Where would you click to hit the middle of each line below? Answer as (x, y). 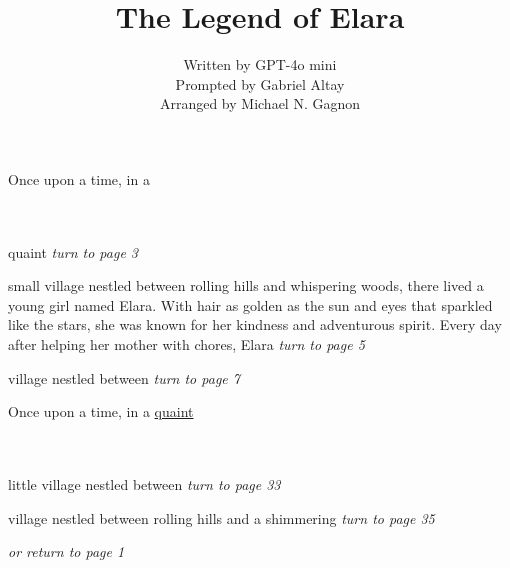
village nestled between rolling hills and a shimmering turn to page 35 (221, 517)
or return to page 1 (66, 551)
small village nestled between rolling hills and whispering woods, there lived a (246, 285)
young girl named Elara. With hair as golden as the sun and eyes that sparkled (250, 304)
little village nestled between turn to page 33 (144, 484)
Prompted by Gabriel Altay (260, 83)
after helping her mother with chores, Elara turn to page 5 (186, 344)
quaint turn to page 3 (73, 251)
